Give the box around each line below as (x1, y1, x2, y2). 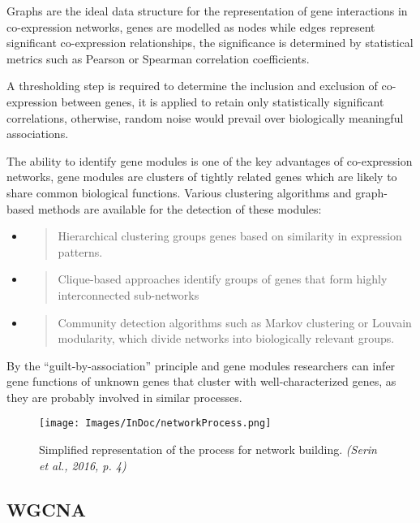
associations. (6, 125, 69, 142)
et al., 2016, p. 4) (39, 456, 126, 473)
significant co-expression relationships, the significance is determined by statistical (6, 34, 414, 51)
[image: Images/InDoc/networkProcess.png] (39, 417, 272, 430)
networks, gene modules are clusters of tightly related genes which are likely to (6, 168, 397, 185)
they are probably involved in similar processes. (6, 388, 242, 405)
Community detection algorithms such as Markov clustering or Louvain (58, 313, 412, 331)
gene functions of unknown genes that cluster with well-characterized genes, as (6, 373, 396, 390)
